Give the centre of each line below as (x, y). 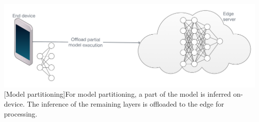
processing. (21, 113)
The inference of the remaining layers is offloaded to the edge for (126, 104)
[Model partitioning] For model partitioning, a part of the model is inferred (118, 94)
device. (14, 104)
